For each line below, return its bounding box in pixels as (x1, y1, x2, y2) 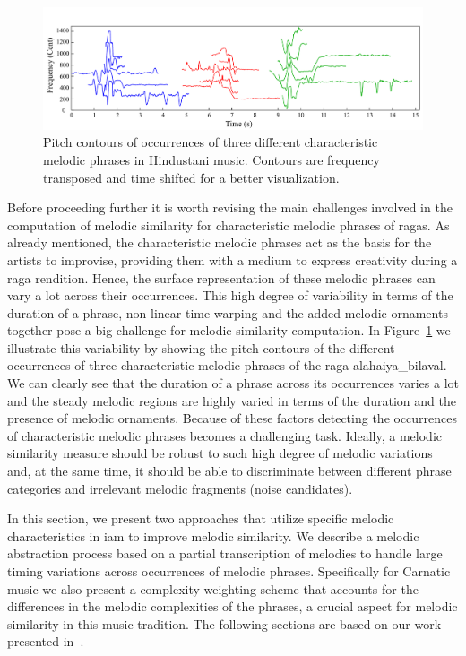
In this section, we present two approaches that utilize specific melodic (7, 509, 394, 528)
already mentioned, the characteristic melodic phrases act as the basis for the (7, 233, 432, 252)
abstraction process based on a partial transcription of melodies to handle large (7, 544, 443, 563)
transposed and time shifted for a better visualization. (43, 168, 340, 186)
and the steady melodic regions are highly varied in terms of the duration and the (7, 391, 456, 410)
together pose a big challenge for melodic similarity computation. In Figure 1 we (7, 321, 451, 340)
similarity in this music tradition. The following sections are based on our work (7, 614, 442, 633)
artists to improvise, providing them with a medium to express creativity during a (7, 250, 458, 269)
